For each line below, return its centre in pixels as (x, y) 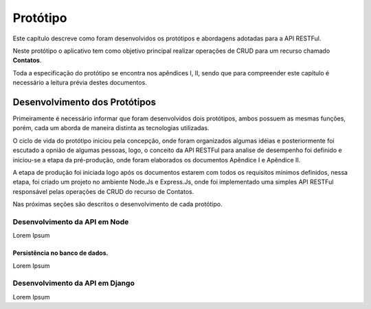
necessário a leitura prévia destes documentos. (80, 83)
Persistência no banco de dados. (60, 253)
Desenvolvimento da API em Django (74, 283)
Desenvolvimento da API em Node (71, 221)
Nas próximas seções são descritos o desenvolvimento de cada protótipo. (117, 204)
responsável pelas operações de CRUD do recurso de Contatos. (103, 191)
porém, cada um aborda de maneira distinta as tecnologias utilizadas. (111, 128)
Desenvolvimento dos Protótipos (85, 102)
